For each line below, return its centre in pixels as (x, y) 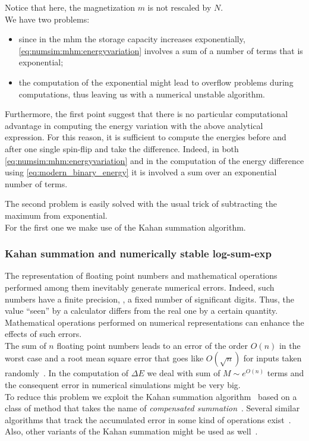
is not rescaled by (179, 7)
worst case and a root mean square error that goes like (104, 358)
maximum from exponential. (56, 215)
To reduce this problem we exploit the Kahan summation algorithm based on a (151, 396)
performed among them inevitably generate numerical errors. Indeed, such (140, 287)
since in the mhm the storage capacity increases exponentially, (132, 39)
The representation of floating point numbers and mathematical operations (141, 275)
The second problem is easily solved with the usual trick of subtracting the (141, 204)
